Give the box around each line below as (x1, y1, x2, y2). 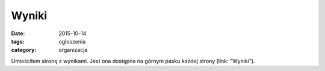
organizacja (58, 47, 88, 54)
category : (11, 47, 37, 54)
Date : (11, 30, 25, 37)
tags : (11, 38, 25, 45)
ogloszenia (58, 38, 86, 45)
